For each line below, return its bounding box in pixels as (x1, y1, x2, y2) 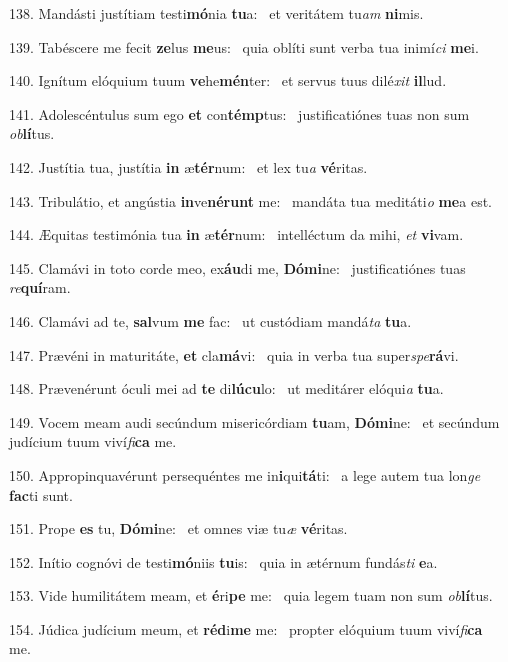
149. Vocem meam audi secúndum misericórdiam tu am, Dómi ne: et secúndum (9, 411, 500, 432)
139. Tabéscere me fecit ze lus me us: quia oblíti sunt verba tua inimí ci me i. (9, 36, 479, 57)
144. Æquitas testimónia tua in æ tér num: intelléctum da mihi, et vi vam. (9, 224, 464, 245)
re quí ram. (9, 277, 71, 298)
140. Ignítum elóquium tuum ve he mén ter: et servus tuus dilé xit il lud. (9, 70, 447, 91)
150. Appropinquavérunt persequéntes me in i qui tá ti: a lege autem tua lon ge (9, 464, 481, 485)
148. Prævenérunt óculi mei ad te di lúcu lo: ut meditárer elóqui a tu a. (9, 378, 444, 399)
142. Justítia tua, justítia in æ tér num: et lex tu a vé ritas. (9, 156, 368, 177)
